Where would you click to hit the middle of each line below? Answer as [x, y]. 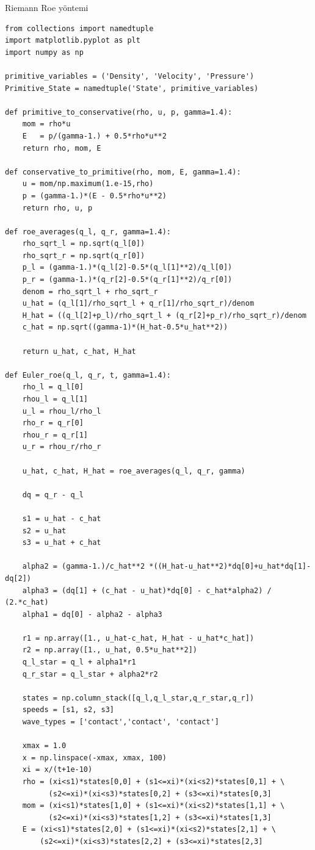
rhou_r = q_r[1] [55, 435]
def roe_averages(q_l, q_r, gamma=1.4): [88, 232]
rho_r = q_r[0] [53, 423]
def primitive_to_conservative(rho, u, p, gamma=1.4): [119, 112]
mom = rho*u [46, 124]
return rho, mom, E [62, 148]
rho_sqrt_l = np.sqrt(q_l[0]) [84, 244]
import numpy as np [44, 52]
